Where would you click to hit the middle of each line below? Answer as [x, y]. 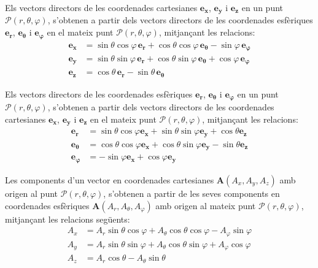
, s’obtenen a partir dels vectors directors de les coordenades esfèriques [180, 20]
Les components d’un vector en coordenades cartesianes [110, 179]
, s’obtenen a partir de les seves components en [192, 193]
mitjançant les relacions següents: [68, 219]
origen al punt [32, 193]
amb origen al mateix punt [206, 205]
